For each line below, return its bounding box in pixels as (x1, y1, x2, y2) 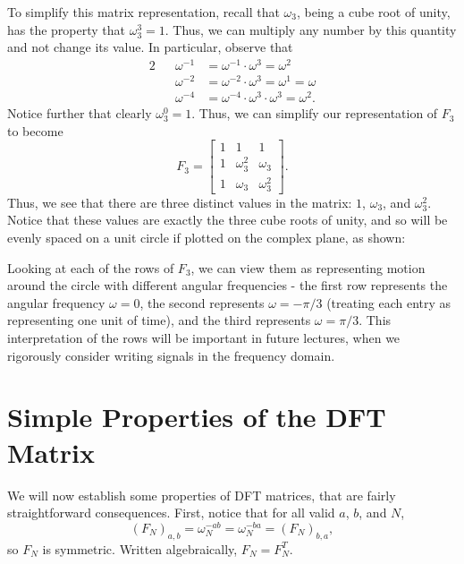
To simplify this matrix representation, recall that (7, 3, 280, 21)
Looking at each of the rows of (7, 258, 174, 277)
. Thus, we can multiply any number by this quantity (165, 20, 457, 38)
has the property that (7, 20, 126, 38)
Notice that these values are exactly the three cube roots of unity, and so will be (7, 210, 448, 229)
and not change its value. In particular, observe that (7, 38, 293, 56)
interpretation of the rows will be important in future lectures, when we (7, 329, 401, 347)
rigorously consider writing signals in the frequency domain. (7, 346, 335, 364)
